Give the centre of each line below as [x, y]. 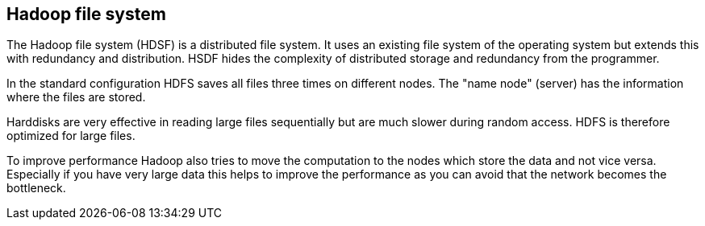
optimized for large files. [71, 136]
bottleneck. [36, 188]
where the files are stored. [76, 97]
